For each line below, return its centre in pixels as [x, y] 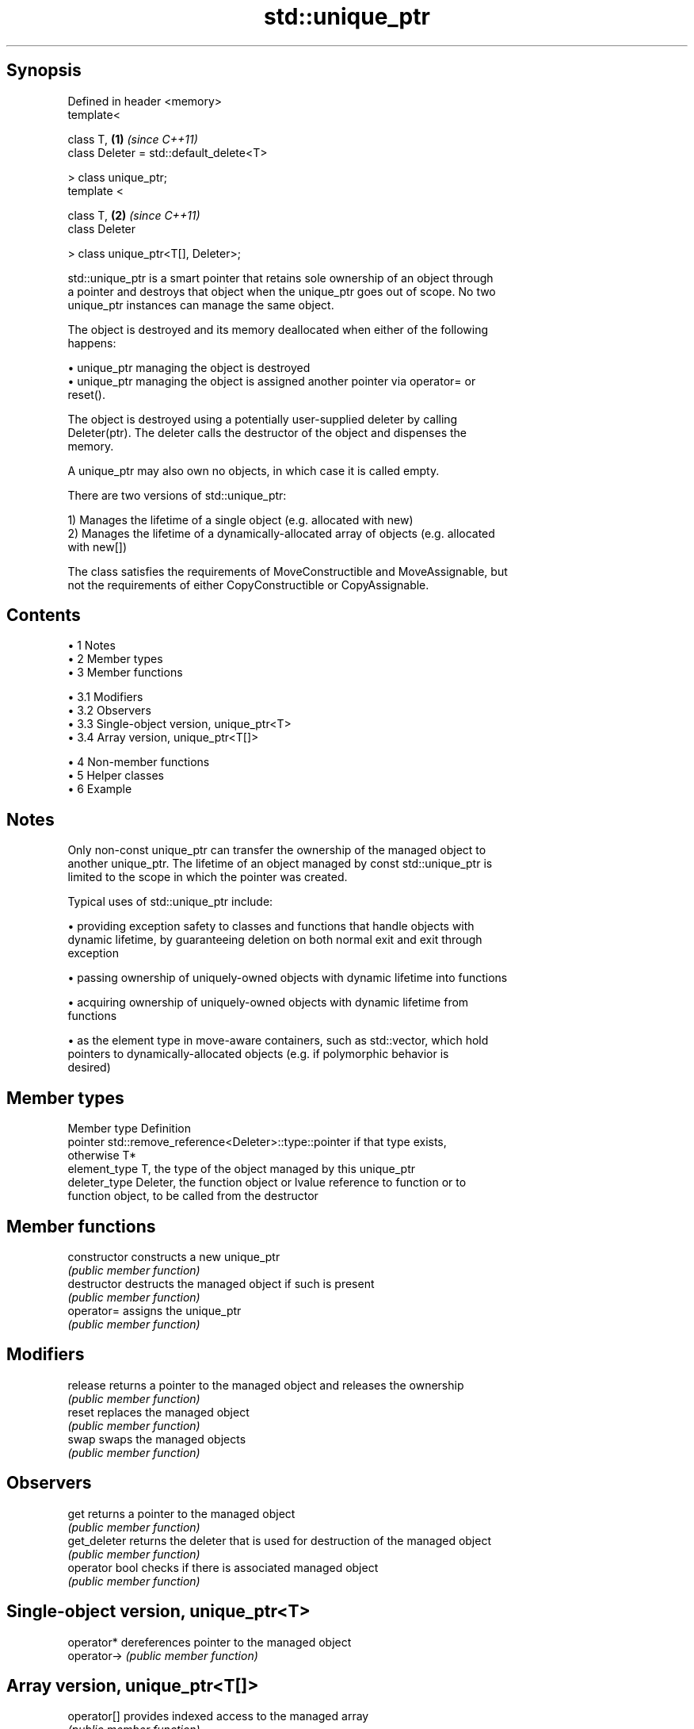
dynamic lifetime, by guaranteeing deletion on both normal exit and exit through [275, 940]
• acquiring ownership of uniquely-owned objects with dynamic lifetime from [268, 1003]
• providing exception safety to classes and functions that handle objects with [271, 926]
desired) [89, 1068]
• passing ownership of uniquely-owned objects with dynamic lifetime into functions [288, 978]
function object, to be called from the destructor [193, 1196]
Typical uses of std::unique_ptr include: [170, 902]
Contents [44, 615]
